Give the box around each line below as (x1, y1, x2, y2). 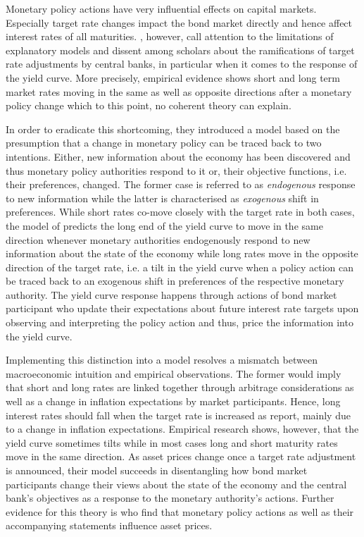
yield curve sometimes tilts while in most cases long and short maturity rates (6, 435, 338, 450)
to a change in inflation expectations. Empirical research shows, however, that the (6, 421, 359, 436)
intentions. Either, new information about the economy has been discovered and (6, 149, 351, 163)
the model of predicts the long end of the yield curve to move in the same (6, 218, 323, 233)
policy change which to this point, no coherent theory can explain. (6, 98, 291, 113)
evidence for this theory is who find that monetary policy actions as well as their (6, 504, 354, 519)
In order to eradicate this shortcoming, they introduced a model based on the (6, 121, 340, 136)
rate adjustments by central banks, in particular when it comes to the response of (6, 56, 358, 71)
